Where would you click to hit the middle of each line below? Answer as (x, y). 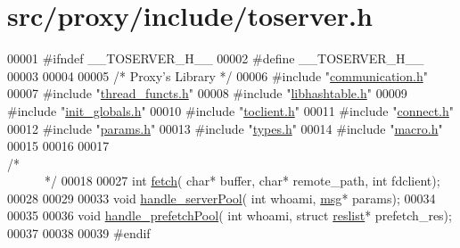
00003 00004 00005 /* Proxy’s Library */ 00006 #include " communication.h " (218, 75)
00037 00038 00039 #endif (79, 233)
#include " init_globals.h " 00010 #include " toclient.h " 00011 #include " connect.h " (231, 110)
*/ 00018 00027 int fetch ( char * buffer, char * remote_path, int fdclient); (242, 181)
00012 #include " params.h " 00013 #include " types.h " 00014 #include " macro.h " (225, 128)
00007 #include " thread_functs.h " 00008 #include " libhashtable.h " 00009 (207, 93)
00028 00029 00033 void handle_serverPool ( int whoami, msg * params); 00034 (222, 198)
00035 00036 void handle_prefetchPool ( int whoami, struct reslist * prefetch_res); (230, 215)
